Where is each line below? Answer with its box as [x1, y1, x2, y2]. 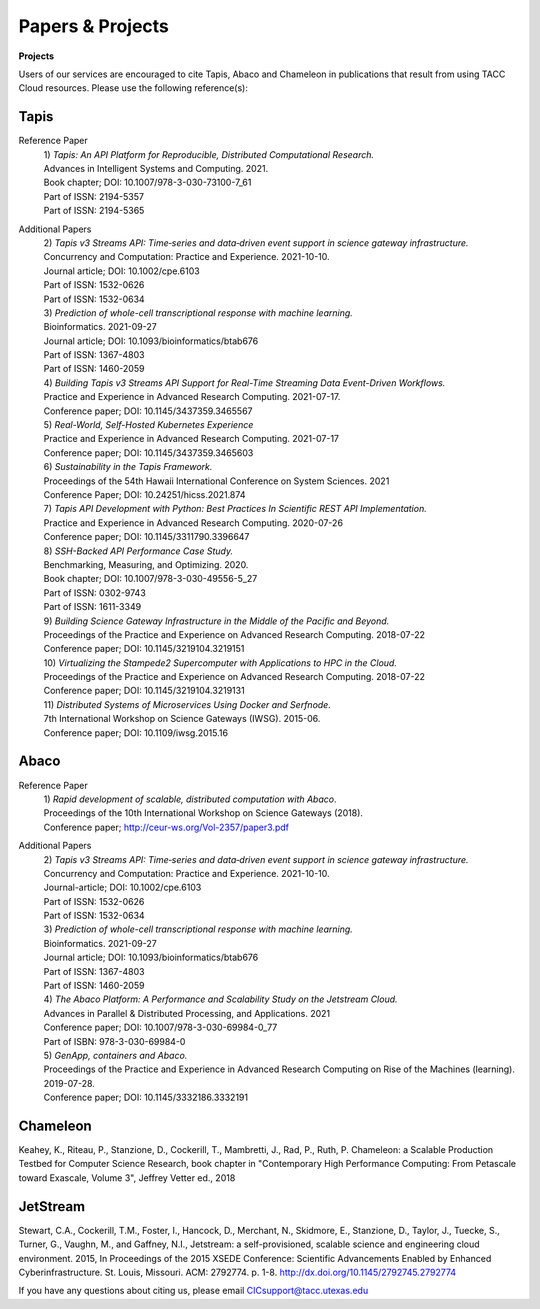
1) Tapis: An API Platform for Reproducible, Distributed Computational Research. [43, 148, 375, 160]
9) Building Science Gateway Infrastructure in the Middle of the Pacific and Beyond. [43, 615, 390, 627]
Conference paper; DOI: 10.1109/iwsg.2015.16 [43, 726, 229, 739]
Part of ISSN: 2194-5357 [43, 190, 145, 202]
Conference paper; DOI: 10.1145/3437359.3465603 [43, 446, 254, 459]
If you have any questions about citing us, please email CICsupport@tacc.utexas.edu [18, 1285, 369, 1297]
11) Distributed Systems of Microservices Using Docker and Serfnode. [43, 698, 332, 710]
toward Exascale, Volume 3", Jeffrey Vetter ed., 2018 [18, 1171, 236, 1184]
